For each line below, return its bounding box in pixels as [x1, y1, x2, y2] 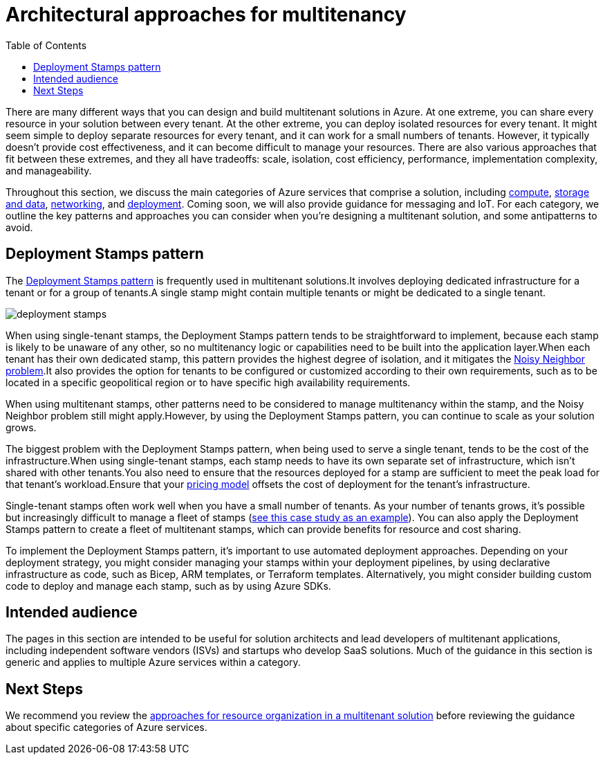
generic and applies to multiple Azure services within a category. [6, 656, 301, 669]
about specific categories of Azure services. [6, 721, 207, 734]
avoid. [6, 221, 33, 233]
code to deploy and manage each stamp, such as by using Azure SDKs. [6, 579, 331, 592]
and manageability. [6, 164, 92, 177]
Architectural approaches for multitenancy [6, 3, 407, 26]
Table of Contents [6, 39, 87, 51]
